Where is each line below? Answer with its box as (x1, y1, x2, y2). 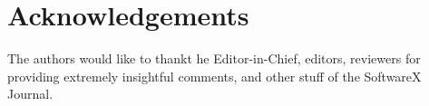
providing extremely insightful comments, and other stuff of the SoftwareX (7, 66, 422, 85)
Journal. (7, 84, 54, 103)
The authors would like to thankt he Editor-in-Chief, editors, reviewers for (7, 49, 421, 68)
